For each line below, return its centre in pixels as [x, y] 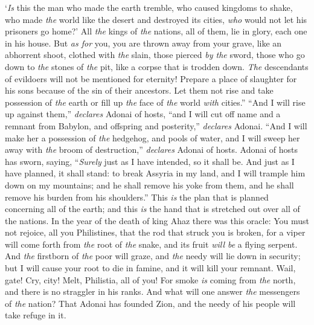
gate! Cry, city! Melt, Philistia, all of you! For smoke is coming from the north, [150, 279]
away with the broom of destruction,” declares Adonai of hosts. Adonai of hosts [151, 150]
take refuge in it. [36, 315]
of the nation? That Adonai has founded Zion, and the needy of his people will [150, 303]
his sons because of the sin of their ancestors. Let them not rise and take [139, 90]
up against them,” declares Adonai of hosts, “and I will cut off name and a [143, 114]
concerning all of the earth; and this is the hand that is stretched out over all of [152, 209]
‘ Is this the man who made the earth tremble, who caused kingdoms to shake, [149, 7]
